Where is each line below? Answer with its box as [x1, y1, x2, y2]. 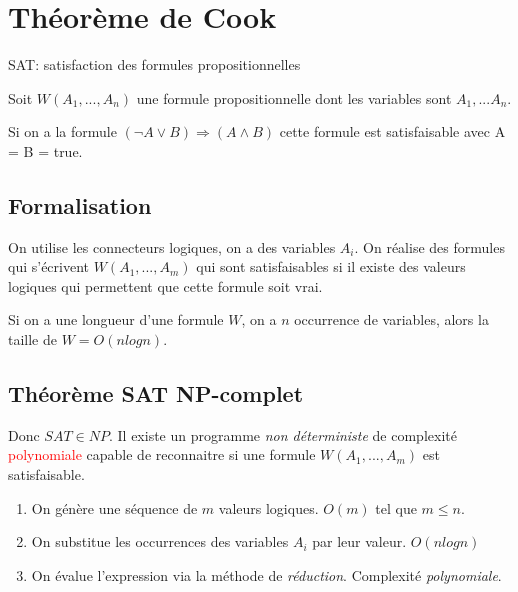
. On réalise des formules [354, 236, 505, 257]
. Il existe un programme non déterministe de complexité [108, 424, 457, 445]
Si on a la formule [8, 121, 117, 142]
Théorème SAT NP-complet [8, 378, 304, 409]
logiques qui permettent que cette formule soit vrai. [8, 275, 323, 296]
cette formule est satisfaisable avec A [279, 121, 506, 142]
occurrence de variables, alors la [294, 309, 489, 330]
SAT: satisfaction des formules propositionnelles [8, 54, 301, 75]
